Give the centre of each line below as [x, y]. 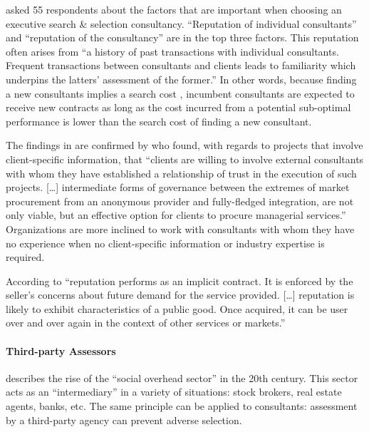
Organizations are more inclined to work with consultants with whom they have [180, 228]
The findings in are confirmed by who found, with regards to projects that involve [184, 145]
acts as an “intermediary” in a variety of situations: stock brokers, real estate [174, 392]
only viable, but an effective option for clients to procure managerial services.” [176, 215]
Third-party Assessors [61, 350]
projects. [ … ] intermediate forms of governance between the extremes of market [178, 187]
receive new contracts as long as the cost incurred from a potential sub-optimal [178, 107]
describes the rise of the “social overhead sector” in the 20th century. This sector [182, 377]
